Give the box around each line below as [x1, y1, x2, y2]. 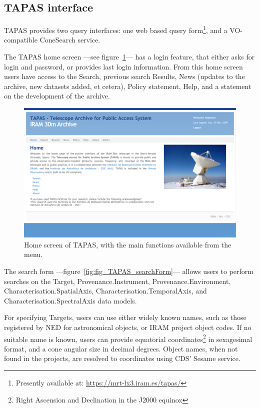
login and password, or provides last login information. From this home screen [4, 61, 243, 71]
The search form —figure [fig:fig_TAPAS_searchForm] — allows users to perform [4, 266, 253, 276]
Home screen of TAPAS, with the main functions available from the [24, 239, 231, 249]
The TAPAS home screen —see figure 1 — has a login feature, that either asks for [4, 51, 255, 62]
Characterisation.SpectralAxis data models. [4, 295, 137, 305]
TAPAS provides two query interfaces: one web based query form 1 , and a [4, 23, 227, 35]
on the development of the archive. [4, 90, 110, 101]
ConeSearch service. [39, 34, 100, 45]
